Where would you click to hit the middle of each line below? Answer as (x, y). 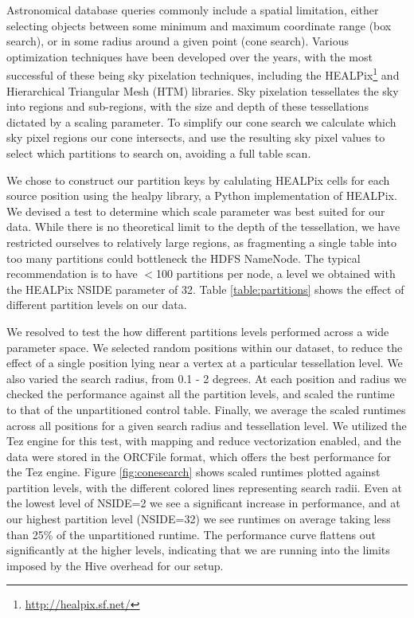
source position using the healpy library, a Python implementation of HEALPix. (202, 196)
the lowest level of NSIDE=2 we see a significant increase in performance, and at (203, 503)
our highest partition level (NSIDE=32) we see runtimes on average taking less (199, 519)
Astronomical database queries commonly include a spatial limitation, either (193, 10)
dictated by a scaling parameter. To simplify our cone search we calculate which (201, 121)
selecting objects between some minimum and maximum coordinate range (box (199, 25)
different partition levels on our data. (97, 305)
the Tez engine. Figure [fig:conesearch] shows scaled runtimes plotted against (193, 472)
